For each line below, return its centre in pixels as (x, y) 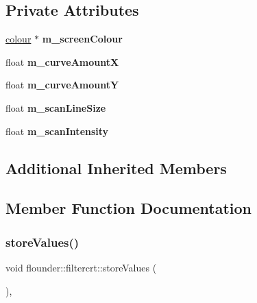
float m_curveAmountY (62, 85)
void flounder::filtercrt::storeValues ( (81, 267)
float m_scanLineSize (56, 107)
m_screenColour (82, 39)
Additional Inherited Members (116, 168)
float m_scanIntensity (57, 131)
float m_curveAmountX (62, 61)
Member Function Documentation (129, 208)
